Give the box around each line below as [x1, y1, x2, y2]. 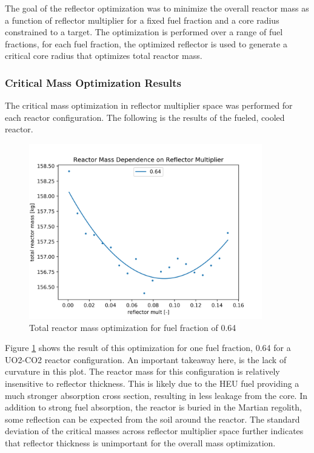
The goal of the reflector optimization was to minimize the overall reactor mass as [5, 2, 309, 14]
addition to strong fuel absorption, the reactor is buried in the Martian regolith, [5, 401, 302, 414]
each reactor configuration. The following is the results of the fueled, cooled [5, 111, 285, 123]
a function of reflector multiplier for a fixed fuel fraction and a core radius [5, 13, 279, 26]
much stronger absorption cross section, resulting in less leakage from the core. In [5, 389, 308, 401]
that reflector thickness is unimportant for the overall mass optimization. [5, 436, 276, 449]
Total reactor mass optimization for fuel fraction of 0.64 [29, 321, 236, 333]
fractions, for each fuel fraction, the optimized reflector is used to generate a [5, 37, 287, 50]
